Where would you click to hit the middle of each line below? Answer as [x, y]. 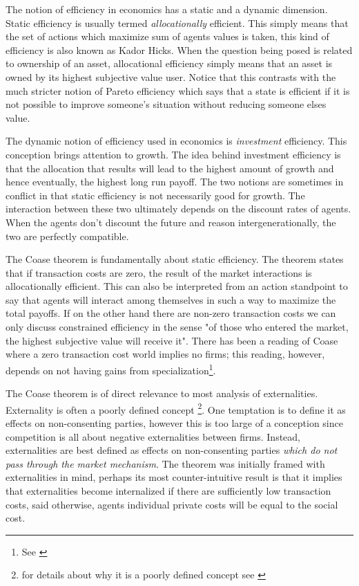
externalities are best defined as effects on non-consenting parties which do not [172, 450]
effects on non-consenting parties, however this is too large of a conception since [174, 422]
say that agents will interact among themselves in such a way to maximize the [171, 299]
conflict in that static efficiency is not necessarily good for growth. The [155, 195]
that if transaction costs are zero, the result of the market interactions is [159, 272]
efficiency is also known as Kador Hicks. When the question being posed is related [179, 49]
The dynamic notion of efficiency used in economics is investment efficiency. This [176, 141]
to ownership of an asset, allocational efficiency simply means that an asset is [169, 63]
